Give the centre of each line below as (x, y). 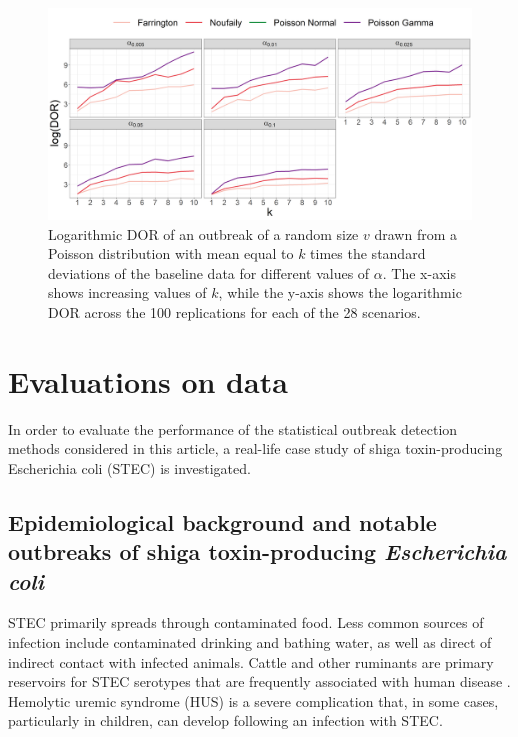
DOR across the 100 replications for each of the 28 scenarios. (234, 311)
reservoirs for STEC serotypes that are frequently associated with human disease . (259, 681)
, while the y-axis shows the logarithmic (340, 292)
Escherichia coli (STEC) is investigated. (129, 467)
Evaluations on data (148, 380)
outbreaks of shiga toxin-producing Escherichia (257, 551)
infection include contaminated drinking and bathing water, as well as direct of (250, 642)
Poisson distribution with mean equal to (171, 253)
